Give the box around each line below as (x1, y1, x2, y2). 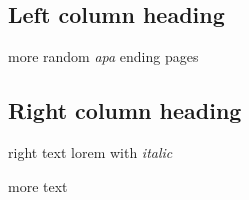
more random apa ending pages (8, 46, 199, 67)
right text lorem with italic (8, 142, 173, 162)
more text (8, 175, 68, 196)
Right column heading (8, 95, 242, 126)
